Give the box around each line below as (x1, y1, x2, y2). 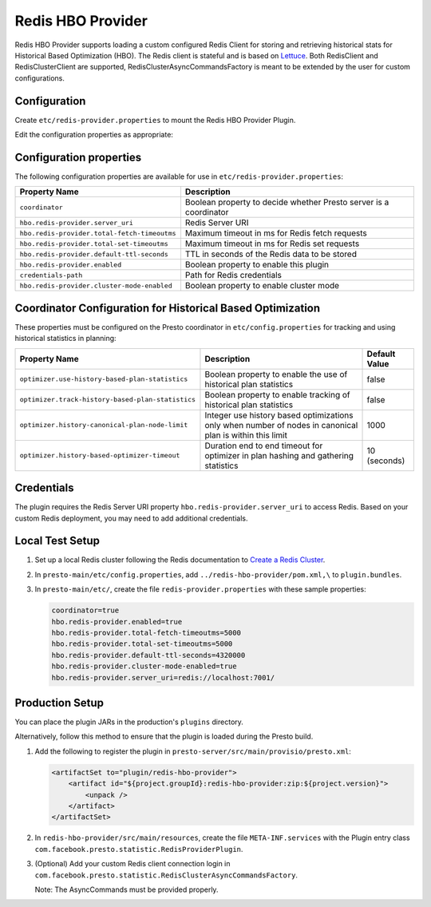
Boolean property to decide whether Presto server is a (184, 196, 389, 208)
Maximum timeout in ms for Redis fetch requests (184, 228, 367, 239)
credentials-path (19, 271, 83, 279)
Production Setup (14, 695, 104, 710)
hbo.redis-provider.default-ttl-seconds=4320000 (51, 651, 246, 659)
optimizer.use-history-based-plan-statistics (19, 375, 188, 383)
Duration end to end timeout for (204, 440, 323, 451)
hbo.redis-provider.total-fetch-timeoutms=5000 (51, 628, 241, 637)
